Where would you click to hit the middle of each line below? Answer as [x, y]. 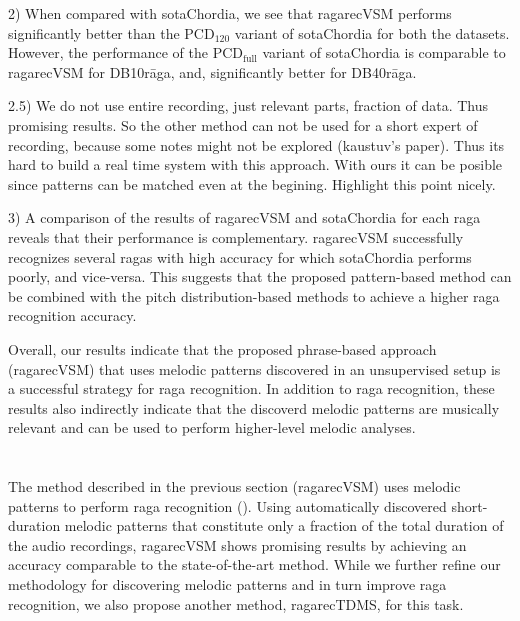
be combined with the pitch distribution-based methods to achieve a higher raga [254, 295]
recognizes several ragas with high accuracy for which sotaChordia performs [240, 256]
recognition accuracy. [72, 315]
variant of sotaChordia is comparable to [384, 52]
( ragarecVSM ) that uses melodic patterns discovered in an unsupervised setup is [254, 368]
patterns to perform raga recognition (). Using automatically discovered [227, 505]
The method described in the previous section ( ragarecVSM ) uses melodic [234, 486]
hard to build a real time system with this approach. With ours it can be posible [255, 164]
